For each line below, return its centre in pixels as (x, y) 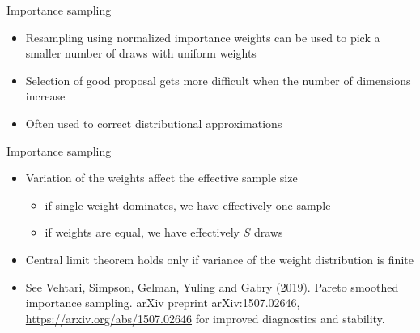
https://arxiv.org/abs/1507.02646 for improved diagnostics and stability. (205, 318)
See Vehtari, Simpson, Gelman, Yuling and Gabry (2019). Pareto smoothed (212, 286)
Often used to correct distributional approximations (154, 123)
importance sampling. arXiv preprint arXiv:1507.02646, (163, 303)
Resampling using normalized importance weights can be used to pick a (203, 37)
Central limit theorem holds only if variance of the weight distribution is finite (219, 259)
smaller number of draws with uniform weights (141, 53)
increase (45, 96)
